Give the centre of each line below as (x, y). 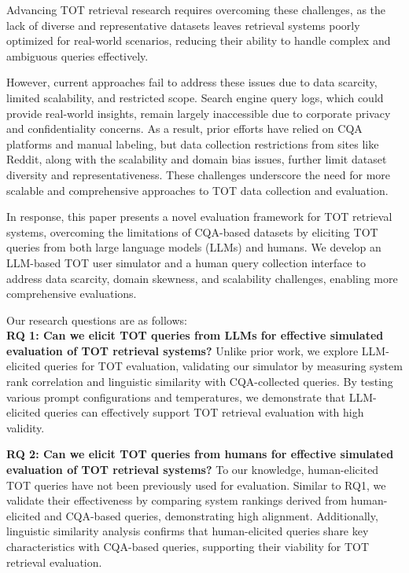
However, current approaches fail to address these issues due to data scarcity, (192, 82)
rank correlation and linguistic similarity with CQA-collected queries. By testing (200, 382)
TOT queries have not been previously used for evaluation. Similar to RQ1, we (196, 485)
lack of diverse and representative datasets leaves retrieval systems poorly (183, 25)
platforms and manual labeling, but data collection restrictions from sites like (193, 143)
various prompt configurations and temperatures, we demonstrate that (176, 397)
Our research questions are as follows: (97, 320)
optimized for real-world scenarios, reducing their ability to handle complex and (199, 40)
